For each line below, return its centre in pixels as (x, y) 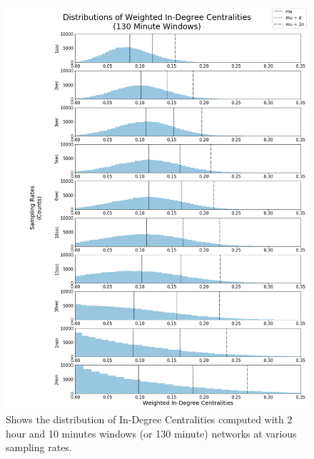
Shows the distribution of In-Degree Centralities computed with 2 (149, 419)
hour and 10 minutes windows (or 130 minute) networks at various (151, 433)
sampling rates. (39, 447)
